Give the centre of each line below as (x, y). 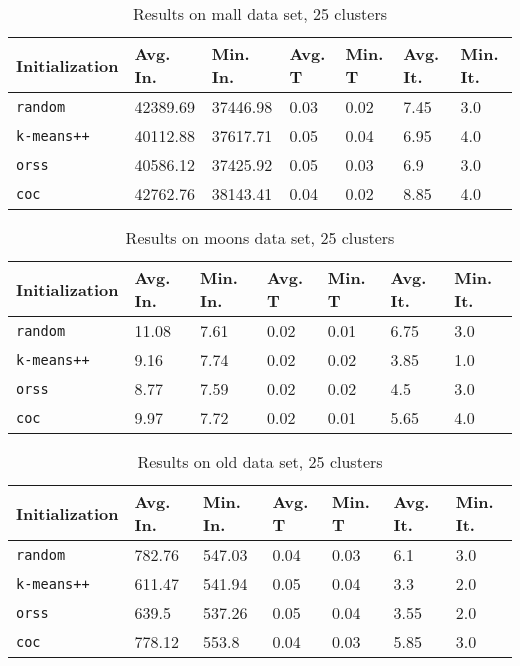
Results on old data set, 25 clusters (260, 461)
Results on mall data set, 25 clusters (259, 13)
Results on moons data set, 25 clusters (260, 237)
